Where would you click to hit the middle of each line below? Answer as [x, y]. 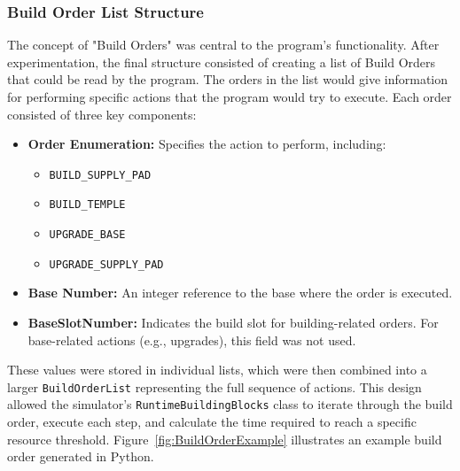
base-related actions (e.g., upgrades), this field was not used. [192, 340]
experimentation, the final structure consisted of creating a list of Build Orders [222, 62]
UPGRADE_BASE [87, 235]
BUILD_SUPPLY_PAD [100, 175]
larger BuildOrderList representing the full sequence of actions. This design [214, 386]
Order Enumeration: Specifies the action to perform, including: [207, 144]
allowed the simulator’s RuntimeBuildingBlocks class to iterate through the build [230, 404]
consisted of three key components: [102, 114]
